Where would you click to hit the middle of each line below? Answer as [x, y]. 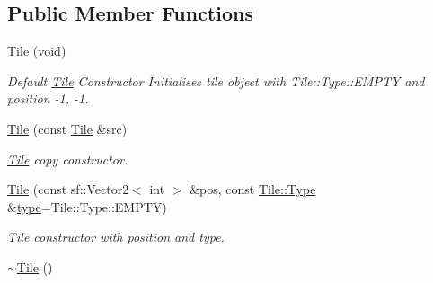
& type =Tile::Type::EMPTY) [87, 206]
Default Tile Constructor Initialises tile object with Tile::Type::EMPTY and [216, 80]
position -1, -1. [48, 98]
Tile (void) [37, 51]
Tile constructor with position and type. [116, 237]
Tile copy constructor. [68, 159]
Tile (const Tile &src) [67, 128]
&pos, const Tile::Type [253, 189]
